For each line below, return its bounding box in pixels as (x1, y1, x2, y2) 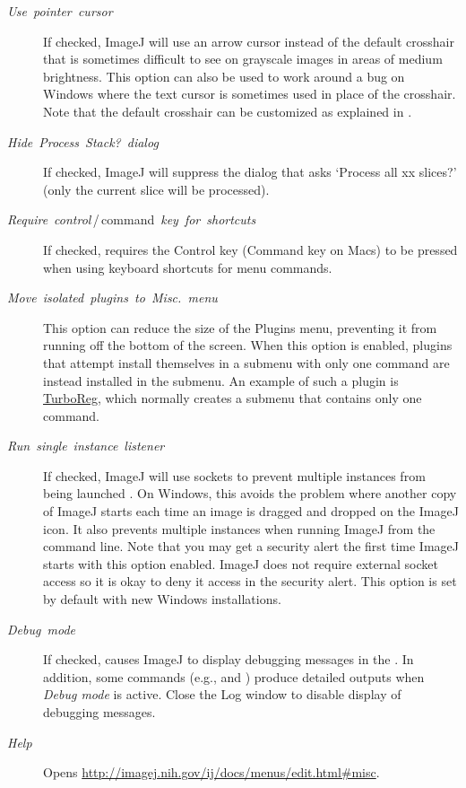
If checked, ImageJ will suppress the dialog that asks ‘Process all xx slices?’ (43, 162, 457, 181)
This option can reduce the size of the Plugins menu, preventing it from (43, 318, 437, 337)
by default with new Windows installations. (43, 590, 281, 609)
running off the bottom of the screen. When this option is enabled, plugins (43, 336, 453, 355)
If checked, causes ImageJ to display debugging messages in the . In (43, 650, 414, 669)
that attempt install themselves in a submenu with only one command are (43, 353, 450, 372)
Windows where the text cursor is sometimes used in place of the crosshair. (43, 84, 456, 103)
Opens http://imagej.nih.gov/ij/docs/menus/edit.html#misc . (43, 763, 380, 782)
